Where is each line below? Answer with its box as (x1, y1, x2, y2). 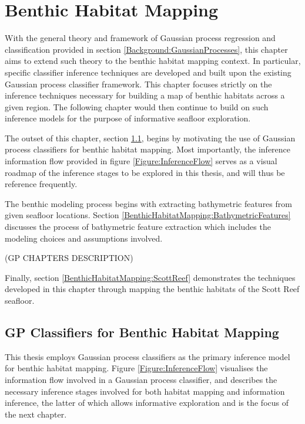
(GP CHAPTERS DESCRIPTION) (5, 252, 133, 264)
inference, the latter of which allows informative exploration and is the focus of (5, 396, 289, 409)
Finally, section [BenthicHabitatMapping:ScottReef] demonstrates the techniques (5, 271, 296, 283)
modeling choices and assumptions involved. (5, 232, 163, 244)
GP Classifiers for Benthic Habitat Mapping (5, 323, 279, 341)
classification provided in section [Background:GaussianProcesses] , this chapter (5, 43, 288, 55)
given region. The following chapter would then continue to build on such (5, 100, 269, 113)
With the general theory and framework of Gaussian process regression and (5, 32, 276, 44)
